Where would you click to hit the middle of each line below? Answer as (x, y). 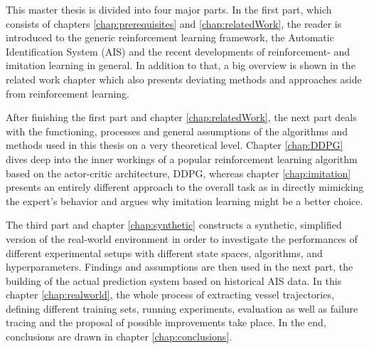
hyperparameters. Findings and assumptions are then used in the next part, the (180, 267)
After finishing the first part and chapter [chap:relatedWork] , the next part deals (181, 117)
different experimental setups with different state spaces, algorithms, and (164, 252)
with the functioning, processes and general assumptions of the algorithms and (177, 131)
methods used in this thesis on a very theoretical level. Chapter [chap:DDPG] (175, 145)
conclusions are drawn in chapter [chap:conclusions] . (119, 337)
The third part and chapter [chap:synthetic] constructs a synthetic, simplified (174, 225)
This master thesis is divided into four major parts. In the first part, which (169, 9)
